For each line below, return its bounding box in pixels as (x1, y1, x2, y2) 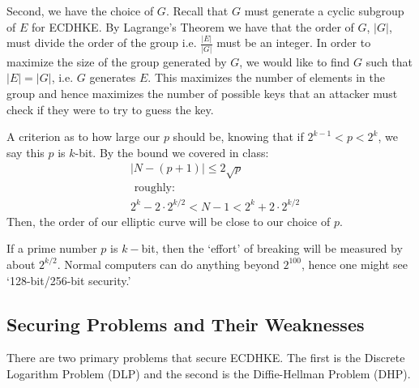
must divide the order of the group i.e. (6, 34, 197, 51)
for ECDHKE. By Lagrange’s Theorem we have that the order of (31, 18, 354, 35)
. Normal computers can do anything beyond (57, 255, 280, 272)
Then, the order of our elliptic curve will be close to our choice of (6, 212, 331, 229)
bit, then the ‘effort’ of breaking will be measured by (141, 240, 403, 257)
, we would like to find (239, 53, 350, 70)
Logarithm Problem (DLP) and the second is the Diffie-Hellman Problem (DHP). (6, 365, 411, 382)
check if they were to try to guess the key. (6, 100, 214, 117)
